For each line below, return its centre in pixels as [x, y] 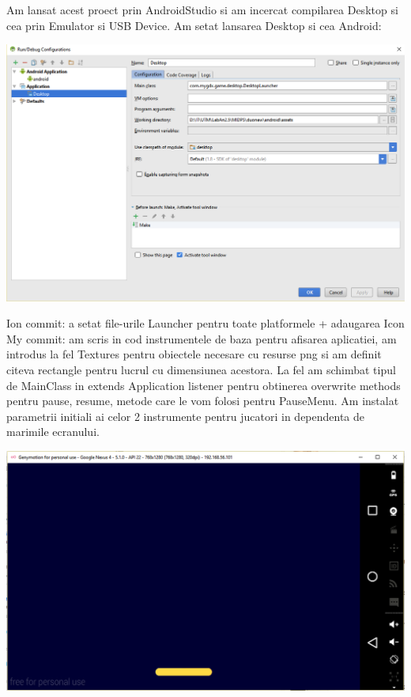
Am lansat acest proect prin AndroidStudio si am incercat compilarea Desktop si [202, 9]
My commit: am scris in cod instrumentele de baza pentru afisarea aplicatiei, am [202, 338]
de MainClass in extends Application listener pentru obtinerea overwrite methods [204, 385]
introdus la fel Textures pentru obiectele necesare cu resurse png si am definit [194, 354]
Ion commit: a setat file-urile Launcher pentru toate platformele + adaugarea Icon [205, 323]
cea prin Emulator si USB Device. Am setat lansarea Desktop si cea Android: [194, 25]
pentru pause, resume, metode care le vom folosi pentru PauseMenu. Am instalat [203, 401]
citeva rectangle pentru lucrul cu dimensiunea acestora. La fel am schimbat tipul [201, 369]
